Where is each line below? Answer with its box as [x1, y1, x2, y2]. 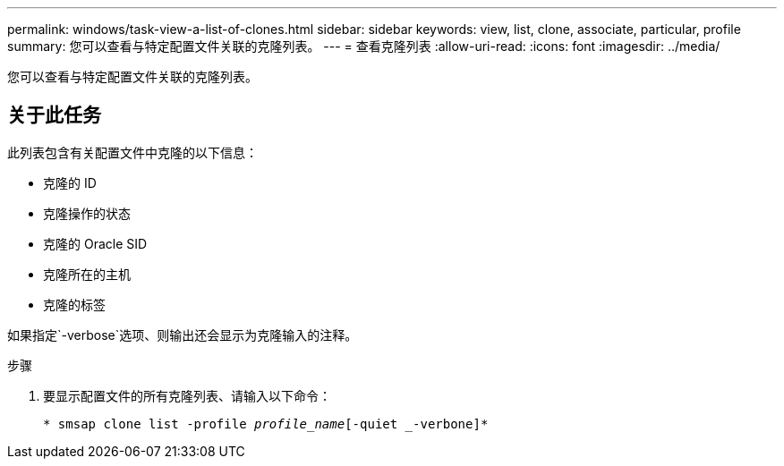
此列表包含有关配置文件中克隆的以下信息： [7, 144, 258, 160]
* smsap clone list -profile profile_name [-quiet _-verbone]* [43, 416, 489, 431]
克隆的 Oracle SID [43, 235, 148, 251]
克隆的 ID [43, 174, 97, 191]
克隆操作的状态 [43, 205, 131, 221]
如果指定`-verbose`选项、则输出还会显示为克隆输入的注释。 [7, 326, 358, 343]
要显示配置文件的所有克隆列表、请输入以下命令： [43, 387, 331, 403]
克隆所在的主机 [43, 266, 131, 282]
